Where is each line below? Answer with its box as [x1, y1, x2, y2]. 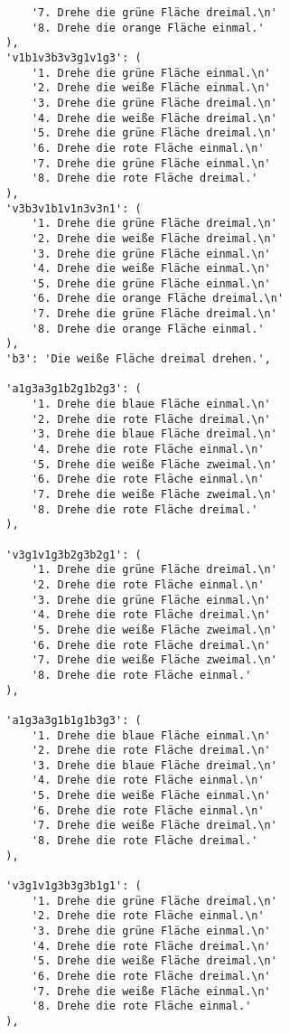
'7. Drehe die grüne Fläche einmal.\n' [31, 156, 271, 170]
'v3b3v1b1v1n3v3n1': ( [5, 202, 142, 215]
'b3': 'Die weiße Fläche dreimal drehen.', [5, 352, 271, 366]
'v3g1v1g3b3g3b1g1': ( [5, 879, 142, 893]
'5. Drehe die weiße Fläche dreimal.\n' [31, 954, 277, 968]
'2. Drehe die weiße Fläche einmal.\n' [31, 81, 271, 95]
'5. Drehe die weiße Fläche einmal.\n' [31, 789, 271, 803]
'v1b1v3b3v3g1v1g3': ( [5, 51, 142, 64]
